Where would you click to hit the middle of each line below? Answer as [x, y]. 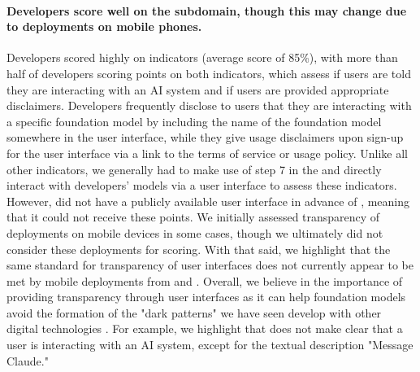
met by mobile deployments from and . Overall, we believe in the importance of [205, 280]
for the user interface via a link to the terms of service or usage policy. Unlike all [208, 153]
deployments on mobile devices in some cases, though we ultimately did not [195, 232]
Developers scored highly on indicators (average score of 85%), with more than [202, 57]
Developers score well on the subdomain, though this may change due [207, 10]
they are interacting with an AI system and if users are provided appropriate [198, 89]
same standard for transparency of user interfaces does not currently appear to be [210, 265]
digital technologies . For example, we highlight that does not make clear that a [205, 328]
